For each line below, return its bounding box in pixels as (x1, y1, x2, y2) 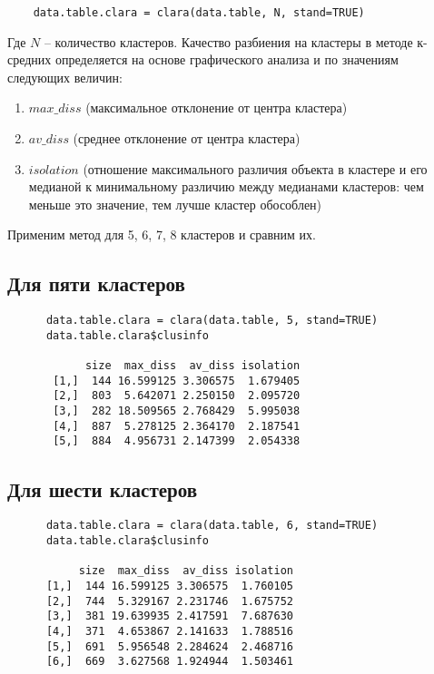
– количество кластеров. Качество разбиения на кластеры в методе (44, 32, 413, 51)
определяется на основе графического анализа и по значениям (55, 50, 399, 69)
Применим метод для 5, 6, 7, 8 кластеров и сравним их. (7, 225, 317, 244)
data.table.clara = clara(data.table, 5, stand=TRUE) (45, 314, 379, 327)
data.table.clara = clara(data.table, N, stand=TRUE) (33, 6, 365, 19)
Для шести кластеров (7, 474, 198, 503)
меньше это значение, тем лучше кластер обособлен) (28, 194, 322, 213)
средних (7, 50, 52, 69)
